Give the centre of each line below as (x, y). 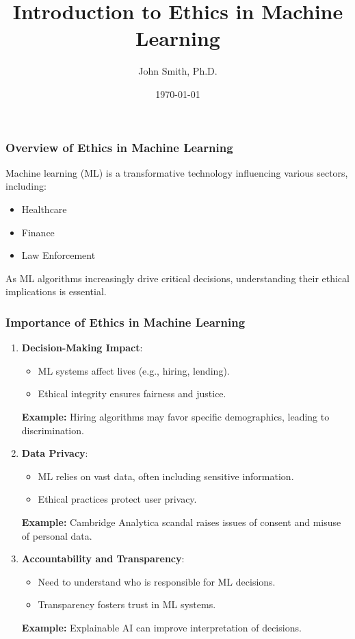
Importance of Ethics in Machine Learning (126, 322)
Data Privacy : (55, 453)
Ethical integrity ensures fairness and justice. (132, 393)
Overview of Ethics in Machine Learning (119, 147)
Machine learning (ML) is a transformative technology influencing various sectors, (177, 172)
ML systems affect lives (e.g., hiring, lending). (134, 370)
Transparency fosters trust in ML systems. (127, 604)
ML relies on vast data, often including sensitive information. (166, 476)
